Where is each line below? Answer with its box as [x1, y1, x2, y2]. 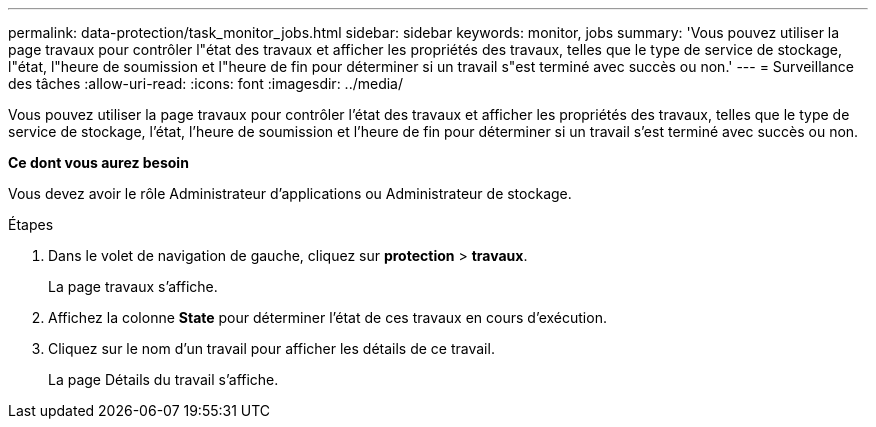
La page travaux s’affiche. [48, 278, 218, 295]
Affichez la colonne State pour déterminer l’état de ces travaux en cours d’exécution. [48, 309, 607, 326]
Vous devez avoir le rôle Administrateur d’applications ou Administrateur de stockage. [8, 185, 572, 202]
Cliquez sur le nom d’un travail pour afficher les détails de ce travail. [48, 340, 495, 357]
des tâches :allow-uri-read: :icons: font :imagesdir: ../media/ [8, 75, 404, 92]
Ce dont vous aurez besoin [8, 154, 189, 171]
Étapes [8, 216, 54, 233]
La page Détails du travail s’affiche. [48, 371, 279, 388]
